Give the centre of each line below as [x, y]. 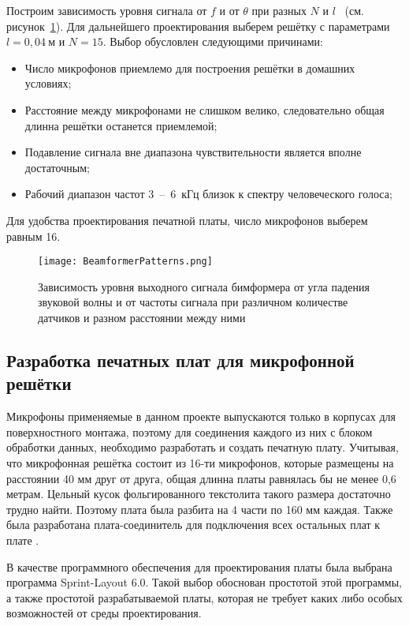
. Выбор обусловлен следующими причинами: [213, 41]
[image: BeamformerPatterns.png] [125, 262]
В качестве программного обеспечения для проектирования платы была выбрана [199, 566]
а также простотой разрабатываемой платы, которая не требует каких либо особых [204, 597]
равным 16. [33, 236]
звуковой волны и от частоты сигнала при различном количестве [193, 302]
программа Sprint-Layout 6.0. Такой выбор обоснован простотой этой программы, [204, 582]
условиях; [48, 83]
